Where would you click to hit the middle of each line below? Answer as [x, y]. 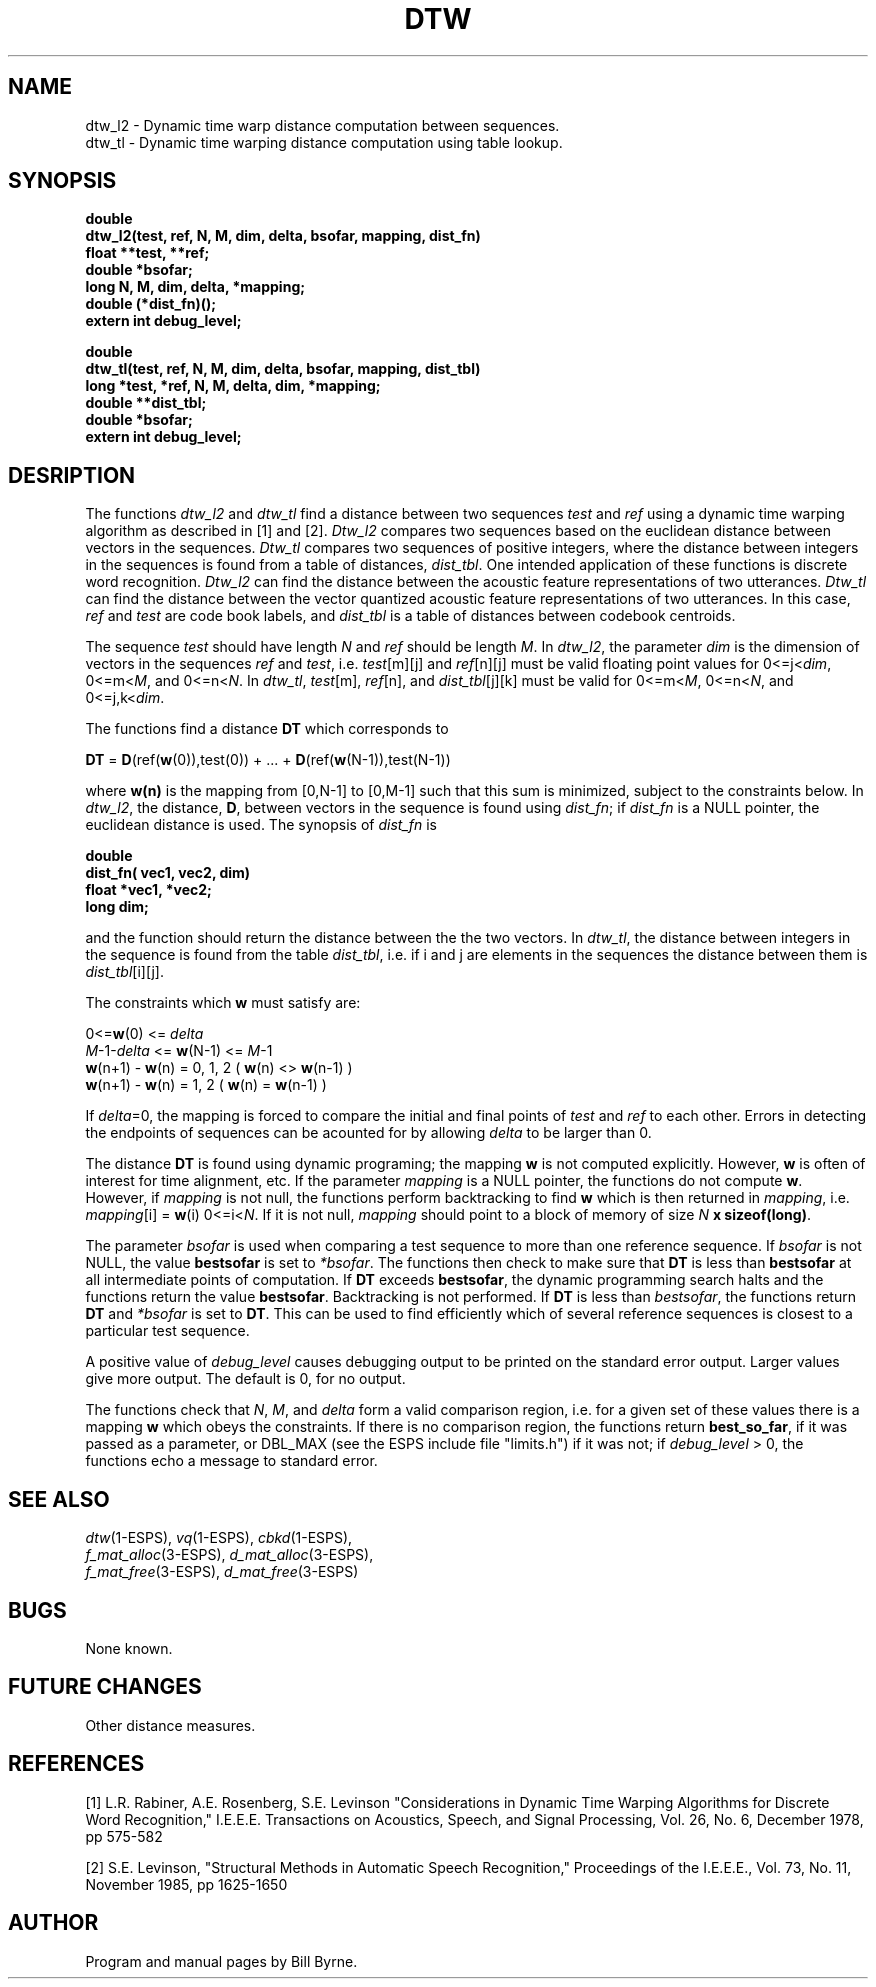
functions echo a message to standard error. [231, 1461]
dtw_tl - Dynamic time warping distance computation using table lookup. [324, 142]
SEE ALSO [59, 1499]
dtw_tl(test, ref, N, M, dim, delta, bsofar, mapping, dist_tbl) [283, 369]
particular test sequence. [167, 1331]
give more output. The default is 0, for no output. [245, 1379]
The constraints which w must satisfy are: [223, 1003]
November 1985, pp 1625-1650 [186, 1884]
